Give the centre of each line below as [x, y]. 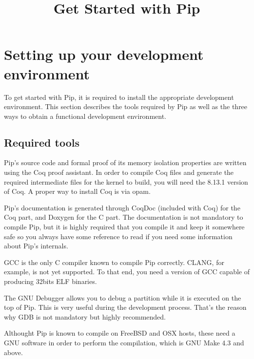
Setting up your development [104, 54]
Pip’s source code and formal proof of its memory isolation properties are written [125, 162]
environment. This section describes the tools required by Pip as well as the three [126, 106]
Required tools [42, 142]
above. [13, 352]
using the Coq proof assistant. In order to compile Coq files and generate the [119, 172]
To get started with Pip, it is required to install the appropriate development [119, 97]
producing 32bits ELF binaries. [50, 281]
